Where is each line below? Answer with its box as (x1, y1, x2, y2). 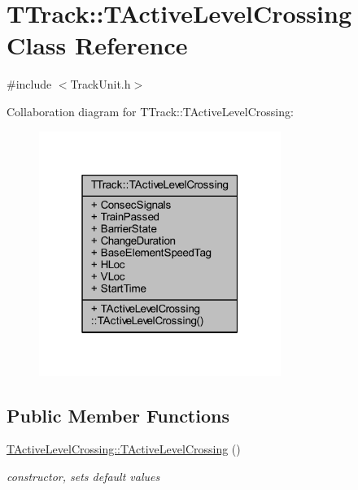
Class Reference (7, 28, 188, 62)
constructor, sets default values (7, 468, 160, 485)
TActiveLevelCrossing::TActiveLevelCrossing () (7, 440, 241, 457)
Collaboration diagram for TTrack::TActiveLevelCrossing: (7, 102, 294, 119)
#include (7, 76, 52, 93)
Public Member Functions (7, 402, 229, 427)
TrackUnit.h (70, 76, 131, 93)
